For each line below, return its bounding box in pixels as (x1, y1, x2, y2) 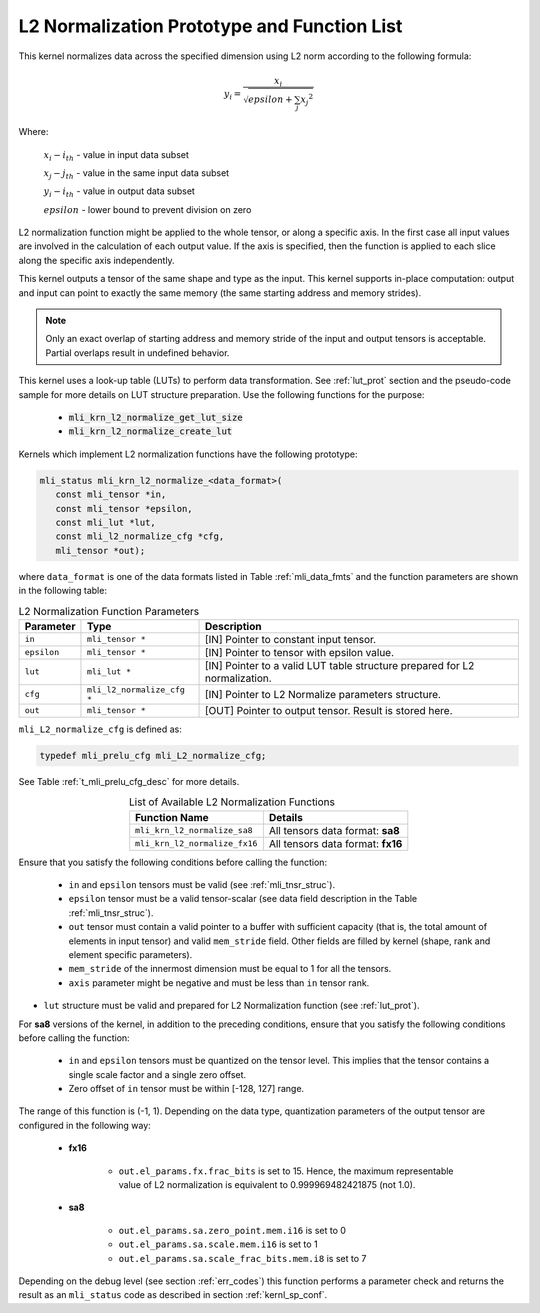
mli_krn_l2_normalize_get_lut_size (68, 412, 244, 423)
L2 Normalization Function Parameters (18, 604, 200, 618)
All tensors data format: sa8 (268, 823, 400, 837)
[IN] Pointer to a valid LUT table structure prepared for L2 (204, 658, 475, 672)
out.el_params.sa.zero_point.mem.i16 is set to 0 (118, 1224, 347, 1236)
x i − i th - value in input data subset (43, 148, 190, 163)
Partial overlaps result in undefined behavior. (45, 346, 230, 359)
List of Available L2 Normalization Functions (128, 795, 335, 809)
